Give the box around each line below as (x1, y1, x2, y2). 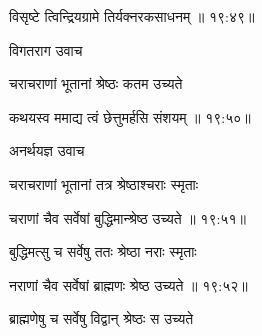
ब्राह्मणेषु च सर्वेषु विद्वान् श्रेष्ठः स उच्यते (9, 308, 194, 329)
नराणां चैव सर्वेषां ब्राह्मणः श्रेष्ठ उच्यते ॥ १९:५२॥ (9, 274, 248, 295)
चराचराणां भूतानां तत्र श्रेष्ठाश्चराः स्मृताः (9, 173, 199, 194)
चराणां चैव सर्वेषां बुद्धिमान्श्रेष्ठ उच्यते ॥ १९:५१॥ (9, 207, 246, 228)
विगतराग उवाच (9, 39, 83, 60)
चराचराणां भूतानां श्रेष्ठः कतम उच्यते (9, 73, 183, 94)
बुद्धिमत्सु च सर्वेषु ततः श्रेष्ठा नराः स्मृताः (9, 241, 197, 262)
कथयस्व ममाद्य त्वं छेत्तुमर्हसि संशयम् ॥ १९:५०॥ (9, 106, 251, 127)
